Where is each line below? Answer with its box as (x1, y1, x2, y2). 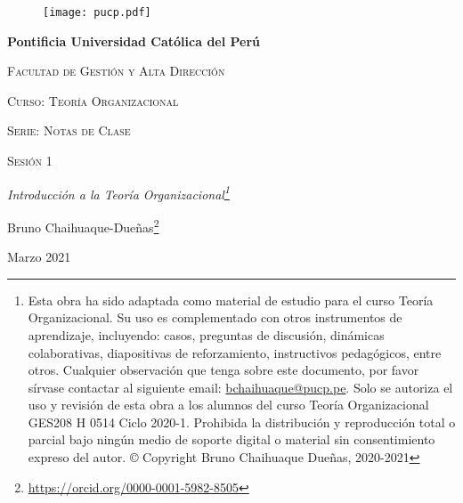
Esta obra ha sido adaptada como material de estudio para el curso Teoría (28, 290, 434, 309)
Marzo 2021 (7, 247, 71, 266)
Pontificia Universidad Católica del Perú (7, 31, 261, 50)
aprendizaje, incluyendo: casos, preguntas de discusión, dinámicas (28, 325, 385, 344)
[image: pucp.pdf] (43, 6, 151, 19)
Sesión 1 (7, 151, 53, 170)
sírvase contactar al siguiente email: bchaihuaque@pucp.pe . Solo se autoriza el (28, 377, 453, 396)
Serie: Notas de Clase (7, 121, 131, 140)
